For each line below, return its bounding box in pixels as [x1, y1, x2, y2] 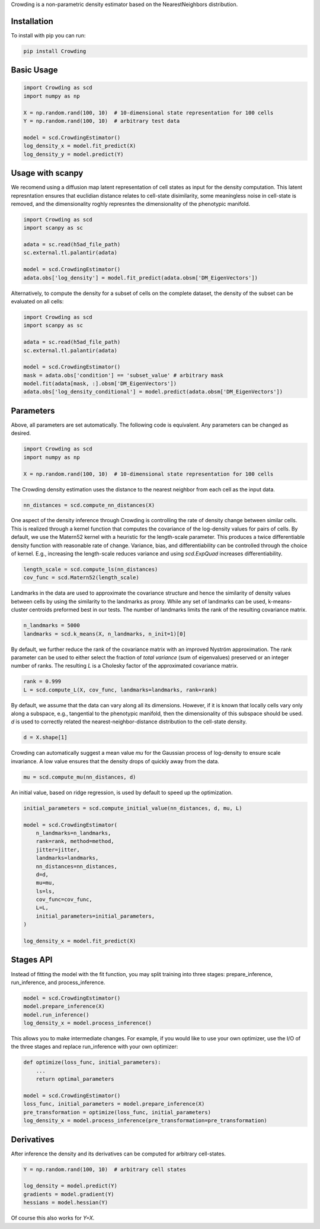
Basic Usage [11, 65, 58, 75]
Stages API [11, 955, 53, 965]
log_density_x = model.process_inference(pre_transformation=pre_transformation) [23, 1117, 268, 1124]
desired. [11, 430, 31, 437]
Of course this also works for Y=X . [11, 1214, 95, 1222]
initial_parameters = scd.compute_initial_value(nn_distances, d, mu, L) [23, 805, 242, 811]
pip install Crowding [23, 47, 87, 55]
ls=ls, [36, 888, 55, 894]
